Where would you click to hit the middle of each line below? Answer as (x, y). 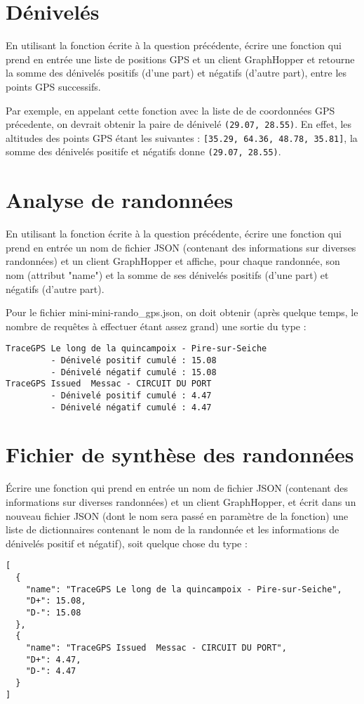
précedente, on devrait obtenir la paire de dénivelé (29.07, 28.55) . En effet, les (179, 124)
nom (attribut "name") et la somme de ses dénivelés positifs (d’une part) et (167, 274)
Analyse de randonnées (120, 200)
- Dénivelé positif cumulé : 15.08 (134, 360)
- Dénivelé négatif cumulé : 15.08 (134, 372)
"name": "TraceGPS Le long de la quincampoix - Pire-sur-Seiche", (184, 589)
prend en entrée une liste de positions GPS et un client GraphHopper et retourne (180, 59)
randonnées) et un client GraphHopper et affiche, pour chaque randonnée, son (173, 261)
